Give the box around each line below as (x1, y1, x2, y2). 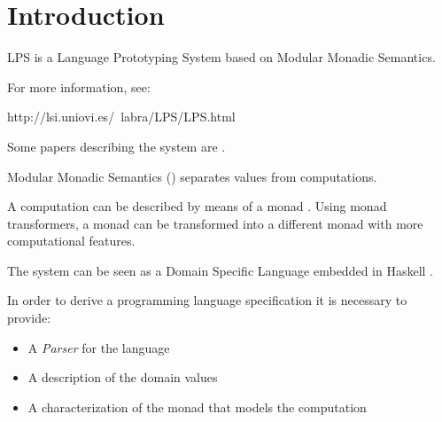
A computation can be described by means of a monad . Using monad (7, 197, 387, 215)
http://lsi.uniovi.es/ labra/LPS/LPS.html (7, 107, 236, 126)
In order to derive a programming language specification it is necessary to (7, 291, 407, 309)
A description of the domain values (27, 368, 218, 387)
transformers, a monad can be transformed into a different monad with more (7, 214, 423, 232)
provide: (7, 309, 51, 327)
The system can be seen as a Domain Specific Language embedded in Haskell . (7, 261, 433, 279)
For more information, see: (7, 77, 151, 96)
